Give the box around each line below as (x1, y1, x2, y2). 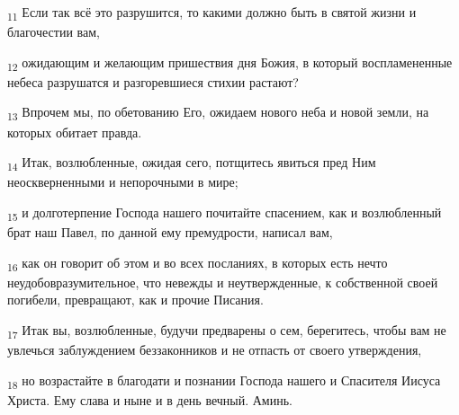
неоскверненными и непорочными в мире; (7, 172, 238, 191)
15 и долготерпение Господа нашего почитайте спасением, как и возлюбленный (7, 202, 442, 224)
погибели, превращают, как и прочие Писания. (7, 290, 264, 309)
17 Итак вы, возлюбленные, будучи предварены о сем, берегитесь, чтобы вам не (7, 320, 446, 341)
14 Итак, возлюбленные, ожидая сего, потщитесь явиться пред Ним (7, 153, 376, 173)
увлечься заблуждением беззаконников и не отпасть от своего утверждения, (7, 340, 422, 359)
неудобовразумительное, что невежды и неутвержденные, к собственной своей (7, 272, 438, 291)
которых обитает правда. (7, 122, 142, 141)
